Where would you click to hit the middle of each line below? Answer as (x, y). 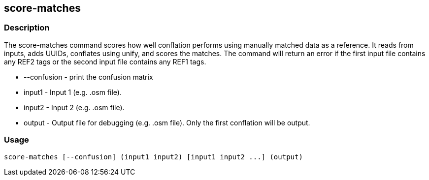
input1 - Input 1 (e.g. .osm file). (73, 92)
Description (27, 28)
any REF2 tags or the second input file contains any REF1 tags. (105, 61)
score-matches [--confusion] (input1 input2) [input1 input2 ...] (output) (153, 157)
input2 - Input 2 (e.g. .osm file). (74, 107)
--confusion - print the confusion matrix (88, 77)
